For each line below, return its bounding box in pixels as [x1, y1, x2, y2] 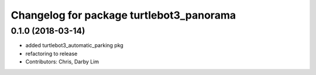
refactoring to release [25, 50, 78, 57]
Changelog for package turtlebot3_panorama [11, 9, 236, 22]
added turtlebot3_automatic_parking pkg [25, 42, 124, 49]
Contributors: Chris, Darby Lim [25, 58, 99, 65]
